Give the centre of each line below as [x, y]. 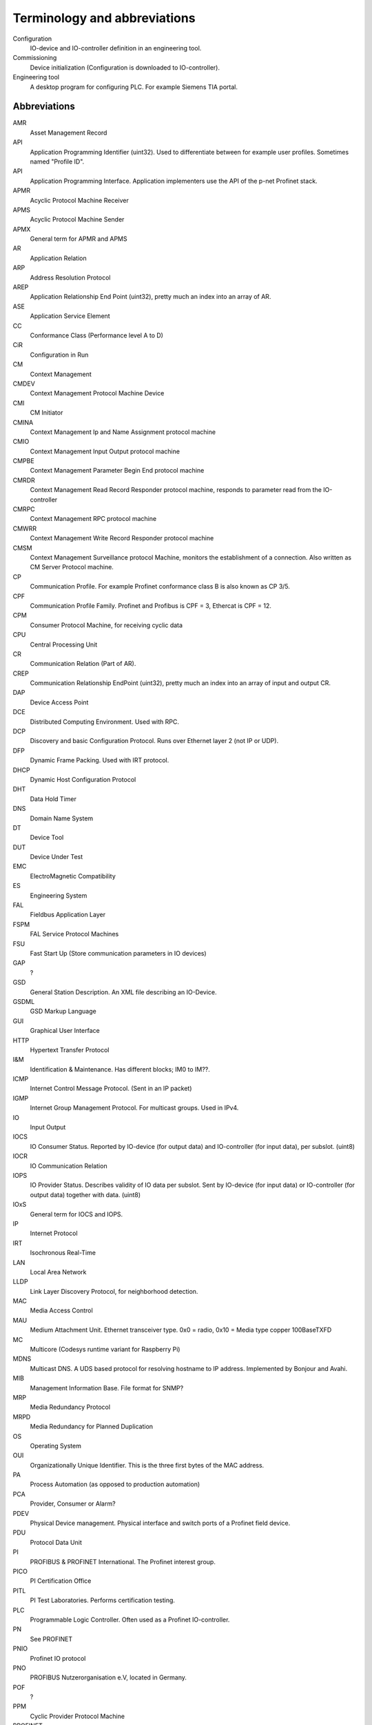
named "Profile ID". [57, 161]
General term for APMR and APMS [79, 239]
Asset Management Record [69, 132]
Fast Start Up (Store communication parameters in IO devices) [118, 953]
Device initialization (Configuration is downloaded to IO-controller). [125, 67]
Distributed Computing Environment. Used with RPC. [104, 722]
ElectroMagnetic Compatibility [73, 876]
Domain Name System [62, 818]
